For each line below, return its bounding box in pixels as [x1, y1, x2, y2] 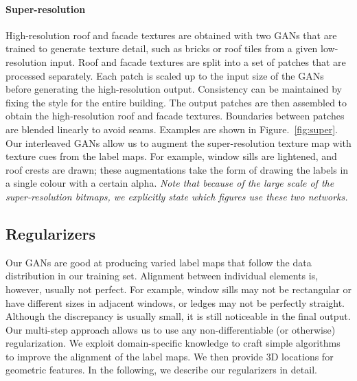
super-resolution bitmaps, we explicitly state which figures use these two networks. [5, 189, 348, 203]
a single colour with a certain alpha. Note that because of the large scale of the [5, 176, 334, 190]
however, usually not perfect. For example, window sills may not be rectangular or [5, 281, 352, 296]
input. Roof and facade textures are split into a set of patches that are [49, 54, 346, 69]
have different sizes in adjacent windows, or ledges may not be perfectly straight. [5, 295, 345, 310]
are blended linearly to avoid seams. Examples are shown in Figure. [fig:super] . [5, 122, 338, 136]
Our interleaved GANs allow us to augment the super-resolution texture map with [5, 135, 352, 150]
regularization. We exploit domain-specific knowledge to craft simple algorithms [5, 336, 341, 350]
